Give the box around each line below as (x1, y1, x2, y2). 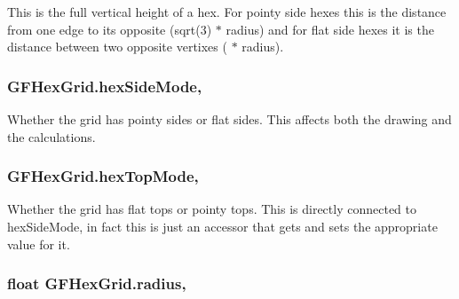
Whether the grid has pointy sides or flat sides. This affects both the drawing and (7, 110, 452, 128)
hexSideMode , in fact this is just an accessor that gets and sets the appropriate (7, 217, 438, 235)
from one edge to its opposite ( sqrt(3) (7, 20, 212, 38)
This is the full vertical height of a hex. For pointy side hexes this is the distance (7, 3, 447, 20)
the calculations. (7, 127, 96, 146)
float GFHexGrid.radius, (7, 272, 186, 295)
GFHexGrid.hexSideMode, (7, 75, 202, 97)
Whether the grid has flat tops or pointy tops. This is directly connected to (7, 200, 416, 218)
